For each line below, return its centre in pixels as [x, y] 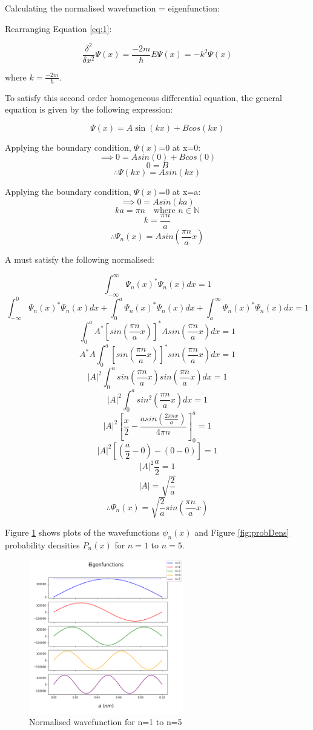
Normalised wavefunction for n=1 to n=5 [106, 722]
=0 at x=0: [180, 147]
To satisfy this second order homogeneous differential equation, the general [143, 97]
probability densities [42, 544]
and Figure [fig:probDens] [242, 532]
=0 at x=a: [180, 192]
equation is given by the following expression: [89, 109]
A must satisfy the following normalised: [80, 259]
